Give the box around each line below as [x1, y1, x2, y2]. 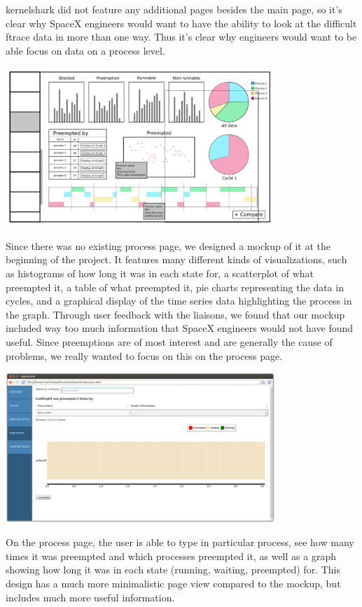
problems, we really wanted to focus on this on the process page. [6, 348, 283, 363]
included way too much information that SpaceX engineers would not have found [6, 321, 354, 335]
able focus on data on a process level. [6, 43, 165, 57]
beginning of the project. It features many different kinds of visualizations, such [6, 252, 347, 267]
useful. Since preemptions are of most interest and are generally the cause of [6, 335, 333, 349]
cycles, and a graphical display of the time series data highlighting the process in [6, 293, 352, 308]
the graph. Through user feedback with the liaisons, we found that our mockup [6, 307, 345, 321]
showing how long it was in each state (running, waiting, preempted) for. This [6, 562, 340, 577]
